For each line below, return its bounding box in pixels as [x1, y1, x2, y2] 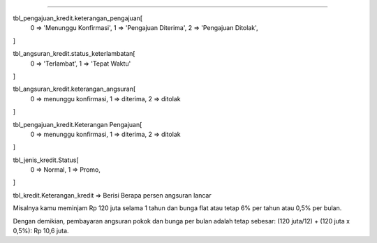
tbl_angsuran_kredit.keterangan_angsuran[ [13, 84, 136, 94]
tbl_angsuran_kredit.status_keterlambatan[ [13, 50, 135, 58]
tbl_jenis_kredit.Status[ [13, 156, 80, 164]
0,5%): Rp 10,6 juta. [13, 227, 69, 235]
